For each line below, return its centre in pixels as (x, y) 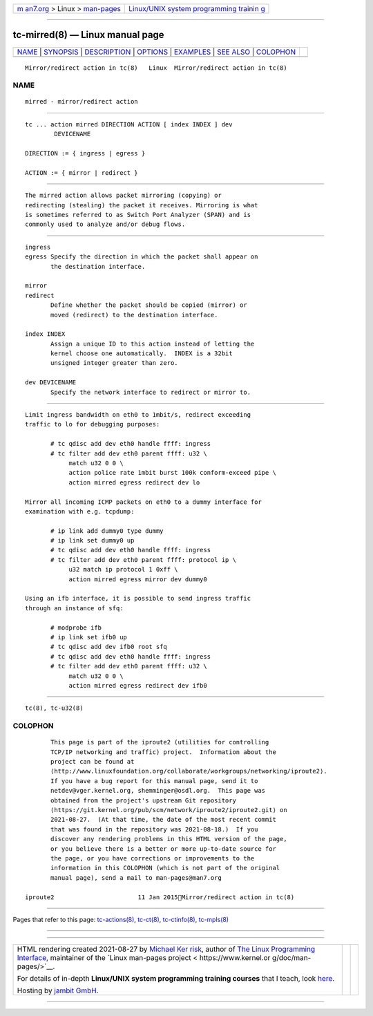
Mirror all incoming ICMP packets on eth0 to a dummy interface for (143, 502)
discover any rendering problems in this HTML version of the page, (169, 839)
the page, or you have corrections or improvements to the (153, 858)
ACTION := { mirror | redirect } (82, 172)
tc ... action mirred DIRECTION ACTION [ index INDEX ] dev (129, 124)
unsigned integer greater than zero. (115, 363)
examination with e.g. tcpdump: (80, 511)
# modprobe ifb (76, 628)
